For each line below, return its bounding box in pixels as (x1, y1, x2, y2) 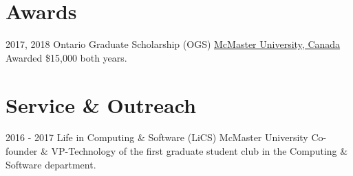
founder (6, 144, 38, 158)
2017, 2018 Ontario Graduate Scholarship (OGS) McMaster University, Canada (6, 37, 341, 51)
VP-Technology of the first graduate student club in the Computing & (51, 144, 348, 158)
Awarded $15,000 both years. (6, 50, 127, 64)
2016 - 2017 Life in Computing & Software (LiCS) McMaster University (6, 130, 308, 144)
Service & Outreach (6, 90, 196, 118)
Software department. (6, 157, 96, 171)
